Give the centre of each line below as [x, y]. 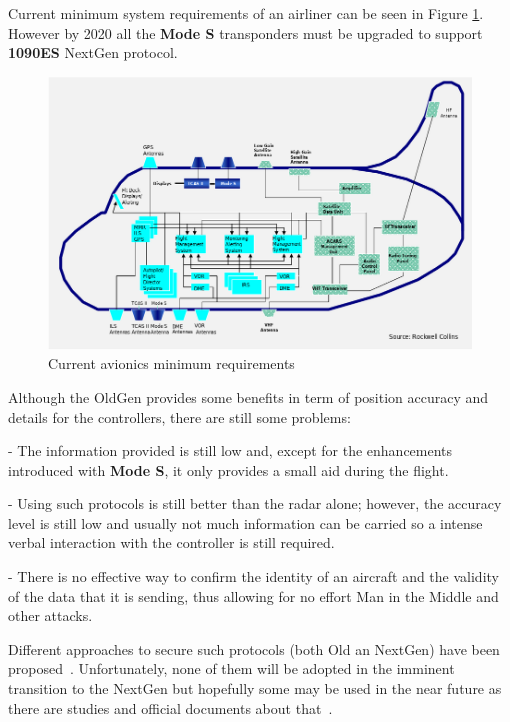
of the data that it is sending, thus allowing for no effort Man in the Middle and [253, 595]
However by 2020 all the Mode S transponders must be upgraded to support [245, 32]
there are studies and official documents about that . [170, 707]
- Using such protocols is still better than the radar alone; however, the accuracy [255, 503]
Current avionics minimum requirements [171, 363]
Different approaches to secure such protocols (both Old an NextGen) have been [254, 648]
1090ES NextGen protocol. [93, 52]
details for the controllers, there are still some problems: [179, 416]
